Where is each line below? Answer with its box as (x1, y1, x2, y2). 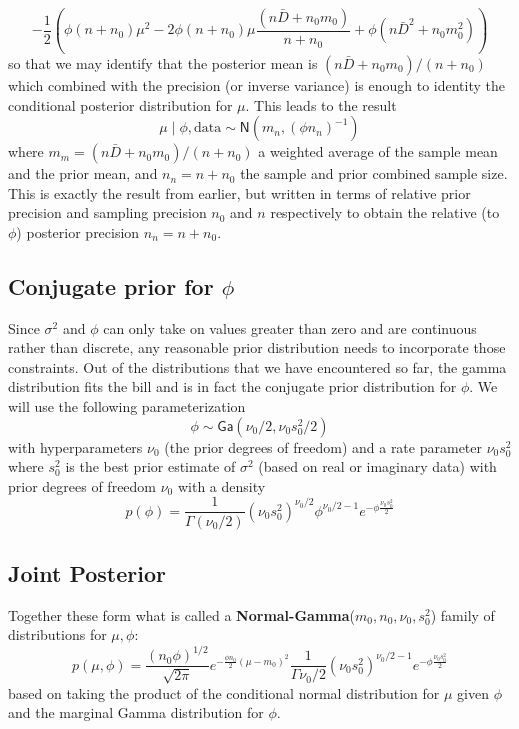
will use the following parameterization (8, 396, 246, 417)
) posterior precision (16, 221, 140, 242)
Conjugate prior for (8, 270, 214, 301)
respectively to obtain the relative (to (270, 202, 500, 223)
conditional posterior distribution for (8, 94, 233, 115)
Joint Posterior (8, 557, 167, 588)
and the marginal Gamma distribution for (8, 702, 264, 723)
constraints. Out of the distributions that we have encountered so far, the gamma (8, 356, 507, 377)
